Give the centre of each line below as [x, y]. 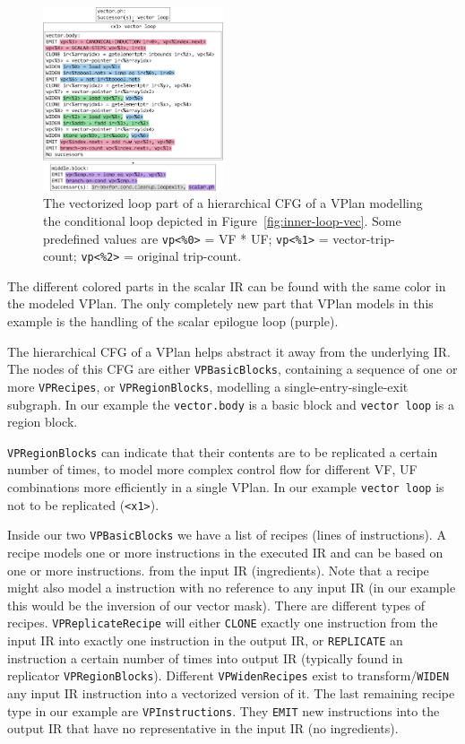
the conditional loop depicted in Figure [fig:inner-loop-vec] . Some [222, 220]
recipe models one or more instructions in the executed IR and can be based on [225, 553]
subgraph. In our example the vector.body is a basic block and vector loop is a [231, 404]
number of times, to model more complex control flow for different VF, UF [212, 469]
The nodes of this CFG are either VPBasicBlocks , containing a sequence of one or [232, 369]
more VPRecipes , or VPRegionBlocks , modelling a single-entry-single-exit [208, 386]
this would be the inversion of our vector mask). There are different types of [216, 605]
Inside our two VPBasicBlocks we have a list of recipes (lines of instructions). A [227, 535]
